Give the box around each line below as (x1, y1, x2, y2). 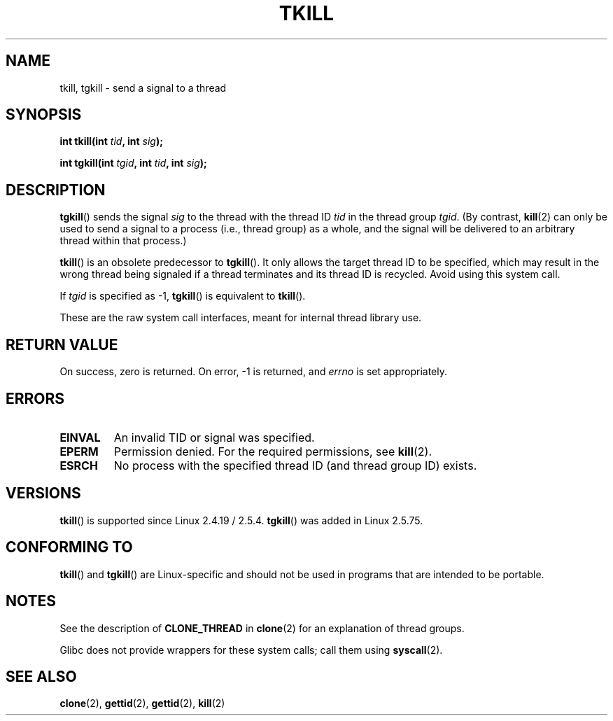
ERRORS (6, 389, 65, 407)
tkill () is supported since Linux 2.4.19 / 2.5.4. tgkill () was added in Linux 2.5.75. (59, 514, 423, 526)
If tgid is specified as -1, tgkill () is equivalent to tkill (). (59, 290, 306, 302)
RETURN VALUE (6, 335, 118, 353)
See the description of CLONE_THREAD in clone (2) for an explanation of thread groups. (59, 622, 465, 634)
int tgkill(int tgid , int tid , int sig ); (59, 157, 207, 169)
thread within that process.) (59, 234, 187, 247)
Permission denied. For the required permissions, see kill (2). (113, 444, 432, 458)
